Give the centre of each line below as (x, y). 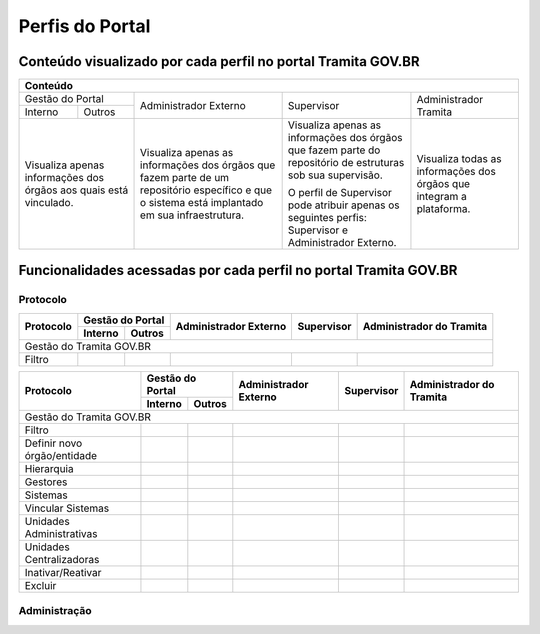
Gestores (46, 482)
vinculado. (49, 203)
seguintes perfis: (327, 218)
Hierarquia (49, 468)
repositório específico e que (206, 190)
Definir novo (53, 443)
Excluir (40, 585)
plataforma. (443, 209)
